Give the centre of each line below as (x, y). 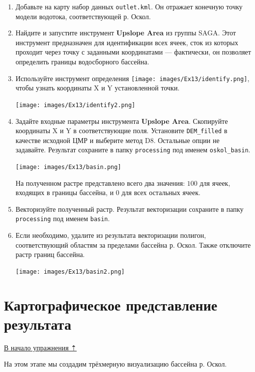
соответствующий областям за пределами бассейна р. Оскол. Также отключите (133, 244)
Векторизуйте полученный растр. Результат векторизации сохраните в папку (129, 209)
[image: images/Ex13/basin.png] (68, 167)
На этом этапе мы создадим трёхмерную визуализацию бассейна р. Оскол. (115, 364)
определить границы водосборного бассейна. (82, 62)
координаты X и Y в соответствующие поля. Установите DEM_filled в (121, 130)
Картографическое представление (111, 304)
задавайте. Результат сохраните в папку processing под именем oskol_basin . (133, 150)
